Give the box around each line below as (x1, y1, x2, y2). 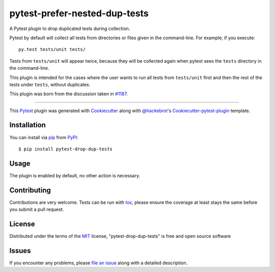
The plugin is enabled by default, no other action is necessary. (9, 172, 140, 178)
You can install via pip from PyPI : (9, 134, 78, 140)
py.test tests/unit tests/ (18, 46, 86, 52)
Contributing (9, 186, 51, 195)
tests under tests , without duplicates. (9, 81, 91, 88)
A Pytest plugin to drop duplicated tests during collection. (9, 25, 130, 32)
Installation (9, 121, 46, 129)
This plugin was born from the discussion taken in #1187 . (9, 91, 128, 97)
